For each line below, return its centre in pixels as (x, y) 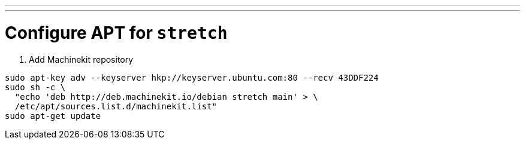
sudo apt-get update (53, 116)
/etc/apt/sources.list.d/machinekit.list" (116, 106)
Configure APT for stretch (116, 33)
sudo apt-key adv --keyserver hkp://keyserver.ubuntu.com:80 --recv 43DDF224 (192, 77)
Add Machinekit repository (81, 59)
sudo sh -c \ (35, 87)
